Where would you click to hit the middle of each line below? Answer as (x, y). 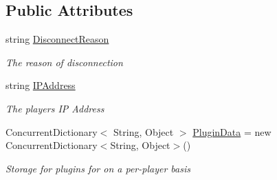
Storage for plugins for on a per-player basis (98, 168)
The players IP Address (55, 108)
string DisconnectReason (57, 39)
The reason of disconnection (64, 62)
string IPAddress (41, 85)
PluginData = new (232, 131)
